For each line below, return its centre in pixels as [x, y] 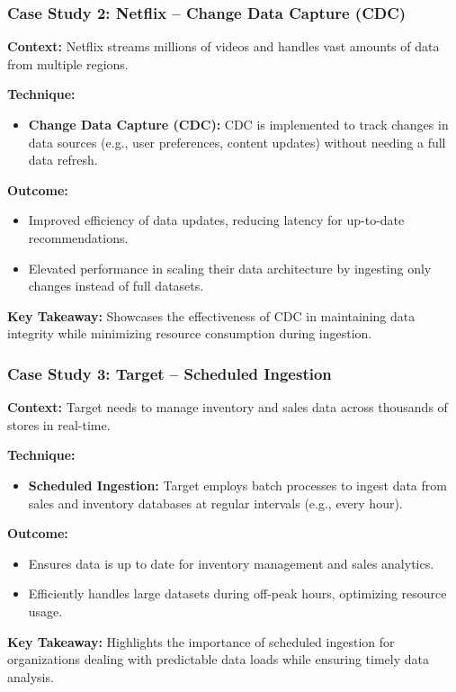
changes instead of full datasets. [116, 286]
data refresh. [63, 160]
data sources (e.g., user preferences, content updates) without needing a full [237, 142]
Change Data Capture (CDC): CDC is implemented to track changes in [238, 124]
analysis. [31, 676]
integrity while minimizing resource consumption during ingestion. [190, 333]
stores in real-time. [59, 424]
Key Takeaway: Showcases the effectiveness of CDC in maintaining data [211, 315]
